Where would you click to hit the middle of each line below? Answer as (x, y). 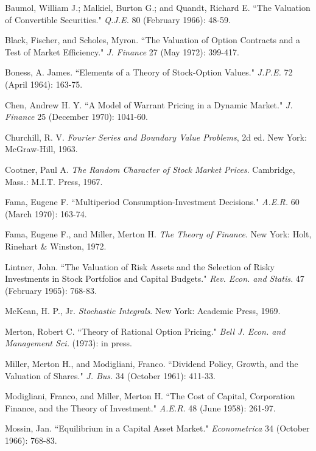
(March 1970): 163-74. (46, 213)
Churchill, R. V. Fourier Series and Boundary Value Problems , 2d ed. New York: (156, 137)
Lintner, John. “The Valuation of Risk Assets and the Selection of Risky (140, 266)
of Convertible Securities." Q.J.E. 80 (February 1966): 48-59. (118, 19)
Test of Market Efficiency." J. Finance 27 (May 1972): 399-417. (122, 51)
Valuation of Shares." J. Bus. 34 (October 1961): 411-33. (110, 375)
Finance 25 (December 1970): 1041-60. (76, 117)
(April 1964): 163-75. (44, 84)
